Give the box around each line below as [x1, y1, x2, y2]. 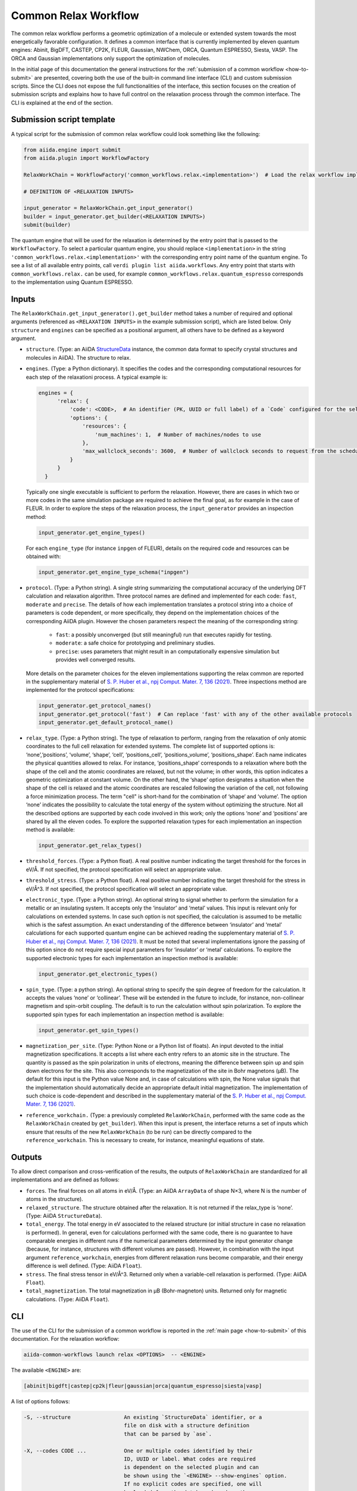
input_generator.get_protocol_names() [38, 703, 152, 709]
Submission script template [11, 115, 115, 125]
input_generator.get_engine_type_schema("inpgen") [38, 569, 190, 576]
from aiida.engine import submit [23, 146, 121, 153]
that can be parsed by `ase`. [124, 1430, 212, 1437]
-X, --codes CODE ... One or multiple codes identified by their [23, 1447, 253, 1454]
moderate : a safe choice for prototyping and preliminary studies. [55, 639, 215, 646]
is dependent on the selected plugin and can [124, 1464, 259, 1471]
